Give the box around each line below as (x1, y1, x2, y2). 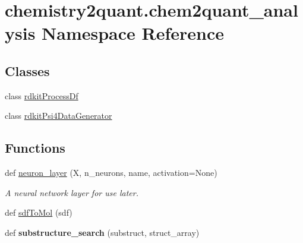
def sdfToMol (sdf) (5, 206, 72, 219)
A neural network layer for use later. (5, 186, 138, 198)
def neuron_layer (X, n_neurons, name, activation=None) (5, 166, 217, 179)
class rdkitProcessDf (5, 89, 78, 102)
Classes (5, 61, 50, 80)
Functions (5, 138, 65, 157)
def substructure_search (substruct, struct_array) (5, 226, 200, 238)
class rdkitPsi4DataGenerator (5, 109, 112, 122)
